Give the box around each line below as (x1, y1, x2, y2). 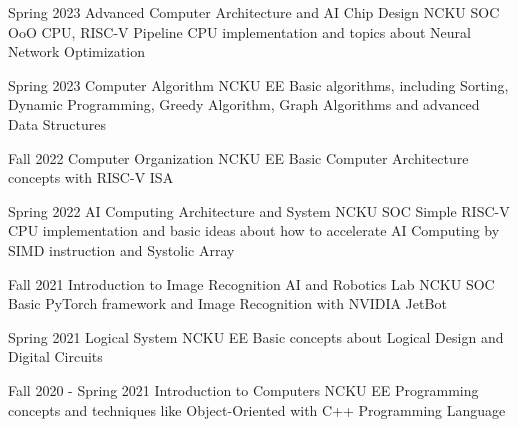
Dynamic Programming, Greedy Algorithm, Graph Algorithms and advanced (8, 94, 480, 115)
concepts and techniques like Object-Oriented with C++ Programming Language (8, 399, 506, 420)
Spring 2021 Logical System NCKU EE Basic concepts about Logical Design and (8, 326, 504, 347)
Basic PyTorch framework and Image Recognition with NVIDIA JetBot (8, 293, 447, 314)
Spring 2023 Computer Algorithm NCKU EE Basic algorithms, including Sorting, (8, 74, 509, 95)
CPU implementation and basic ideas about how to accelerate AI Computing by (8, 220, 500, 241)
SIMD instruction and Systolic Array (8, 239, 235, 260)
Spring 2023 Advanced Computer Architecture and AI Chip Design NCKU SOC (8, 2, 500, 22)
